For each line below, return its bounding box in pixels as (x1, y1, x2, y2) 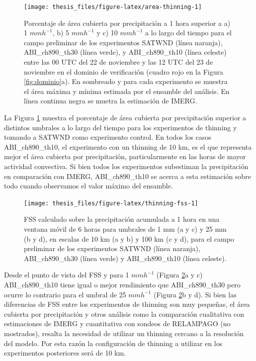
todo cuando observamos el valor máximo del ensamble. (4, 180, 173, 191)
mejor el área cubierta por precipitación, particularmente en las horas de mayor (4, 151, 246, 162)
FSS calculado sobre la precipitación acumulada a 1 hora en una (24, 214, 220, 224)
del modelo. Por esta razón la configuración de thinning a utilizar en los (4, 338, 223, 348)
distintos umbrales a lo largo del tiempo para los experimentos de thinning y (4, 122, 237, 132)
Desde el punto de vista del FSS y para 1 (4, 270, 129, 280)
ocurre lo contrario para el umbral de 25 (4, 289, 126, 299)
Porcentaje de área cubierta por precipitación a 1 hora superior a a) (24, 17, 231, 28)
